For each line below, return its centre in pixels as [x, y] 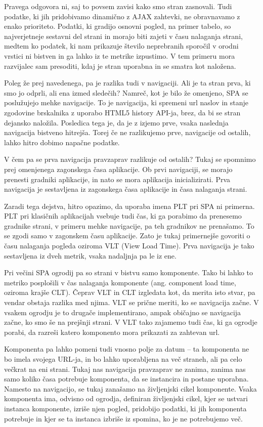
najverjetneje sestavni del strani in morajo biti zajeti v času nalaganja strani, [123, 36]
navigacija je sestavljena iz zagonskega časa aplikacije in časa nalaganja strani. [126, 189]
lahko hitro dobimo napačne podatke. [62, 142]
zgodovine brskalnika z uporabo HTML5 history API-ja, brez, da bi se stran [122, 112]
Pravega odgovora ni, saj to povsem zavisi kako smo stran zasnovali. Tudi [118, 6]
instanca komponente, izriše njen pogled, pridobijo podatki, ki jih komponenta [125, 408]
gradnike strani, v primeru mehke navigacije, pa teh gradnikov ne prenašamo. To [129, 225]
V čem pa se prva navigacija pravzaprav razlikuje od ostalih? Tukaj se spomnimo [130, 159]
